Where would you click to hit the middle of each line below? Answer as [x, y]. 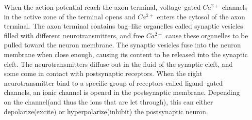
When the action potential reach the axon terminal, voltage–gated [102, 7]
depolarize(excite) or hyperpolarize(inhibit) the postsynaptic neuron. [106, 111]
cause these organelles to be [207, 35]
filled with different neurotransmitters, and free [74, 35]
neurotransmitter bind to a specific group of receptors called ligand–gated [113, 82]
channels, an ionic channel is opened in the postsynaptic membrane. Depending [122, 92]
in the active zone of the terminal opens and [70, 16]
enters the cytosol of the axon [201, 16]
